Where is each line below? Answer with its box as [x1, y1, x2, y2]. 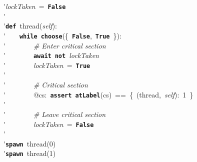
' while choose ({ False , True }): [3, 30, 121, 40]
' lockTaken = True [3, 59, 90, 70]
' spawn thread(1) [3, 148, 56, 158]
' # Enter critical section [3, 40, 106, 50]
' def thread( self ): [3, 20, 57, 31]
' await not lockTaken [3, 50, 99, 60]
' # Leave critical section [3, 108, 106, 119]
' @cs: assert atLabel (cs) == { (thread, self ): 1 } [3, 89, 193, 99]
